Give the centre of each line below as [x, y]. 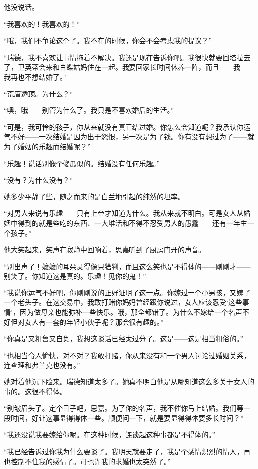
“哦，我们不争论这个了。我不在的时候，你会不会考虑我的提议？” [108, 41]
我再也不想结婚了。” [35, 76]
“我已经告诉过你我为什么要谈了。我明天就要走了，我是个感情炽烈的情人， [124, 451]
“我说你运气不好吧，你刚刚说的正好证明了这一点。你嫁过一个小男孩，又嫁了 [127, 292]
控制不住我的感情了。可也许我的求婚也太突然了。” [91, 461]
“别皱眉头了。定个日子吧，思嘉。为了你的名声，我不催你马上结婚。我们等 [124, 408]
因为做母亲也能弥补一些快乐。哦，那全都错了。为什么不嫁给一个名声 [131, 312]
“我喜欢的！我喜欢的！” [42, 24]
